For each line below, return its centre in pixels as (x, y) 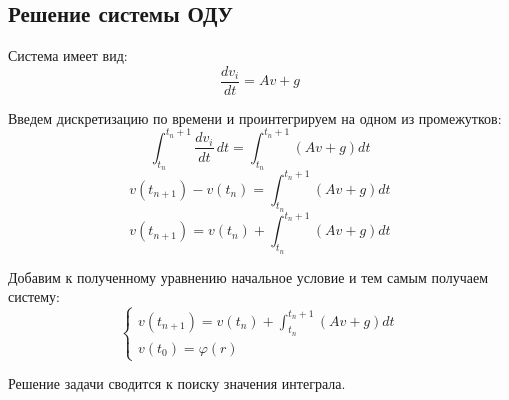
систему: (34, 296)
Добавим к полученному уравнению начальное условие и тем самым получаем (248, 276)
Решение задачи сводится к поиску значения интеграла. (177, 383)
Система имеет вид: (68, 55)
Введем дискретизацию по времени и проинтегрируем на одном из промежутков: (255, 117)
